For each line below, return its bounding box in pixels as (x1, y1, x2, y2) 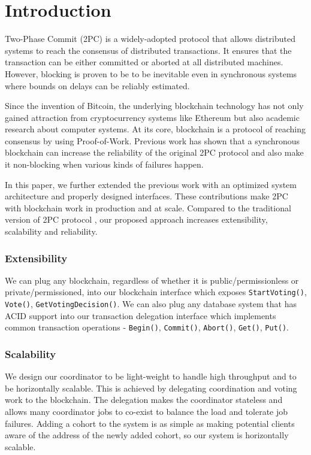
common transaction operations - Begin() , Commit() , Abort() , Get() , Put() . (5, 321, 289, 333)
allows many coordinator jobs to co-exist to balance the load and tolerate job (5, 405, 288, 417)
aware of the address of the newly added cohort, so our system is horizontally (5, 429, 289, 441)
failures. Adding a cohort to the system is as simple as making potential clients (5, 417, 295, 429)
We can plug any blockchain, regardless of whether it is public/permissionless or (5, 274, 299, 286)
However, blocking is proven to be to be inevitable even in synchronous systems (5, 67, 297, 80)
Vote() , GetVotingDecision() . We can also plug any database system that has (5, 298, 297, 310)
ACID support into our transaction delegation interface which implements (5, 309, 276, 321)
